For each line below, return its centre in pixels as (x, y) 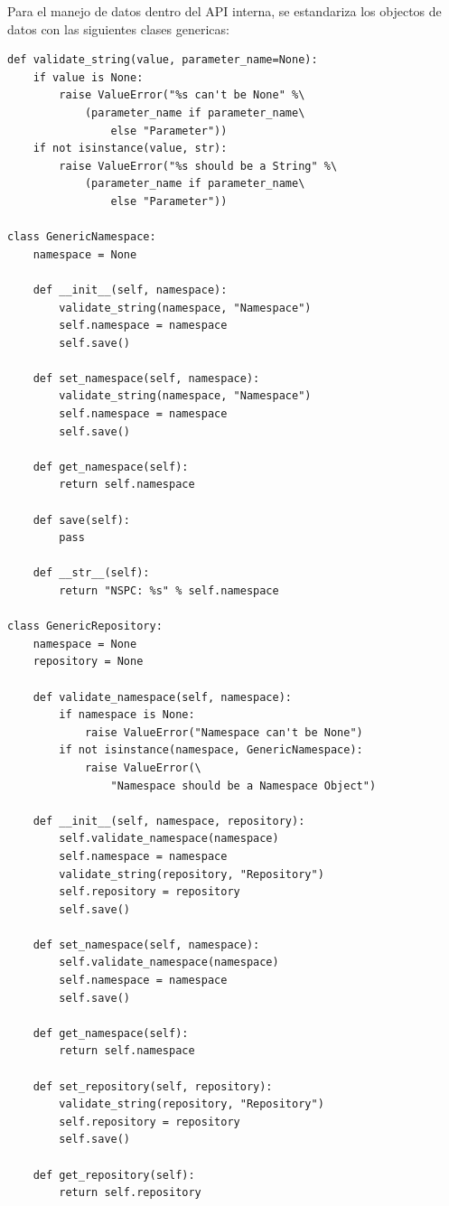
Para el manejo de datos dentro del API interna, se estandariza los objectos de (224, 11)
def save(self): (82, 520)
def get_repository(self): (114, 1175)
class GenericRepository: (85, 626)
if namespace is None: (127, 715)
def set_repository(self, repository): (153, 1086)
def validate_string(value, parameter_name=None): (163, 60)
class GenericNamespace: (82, 237)
